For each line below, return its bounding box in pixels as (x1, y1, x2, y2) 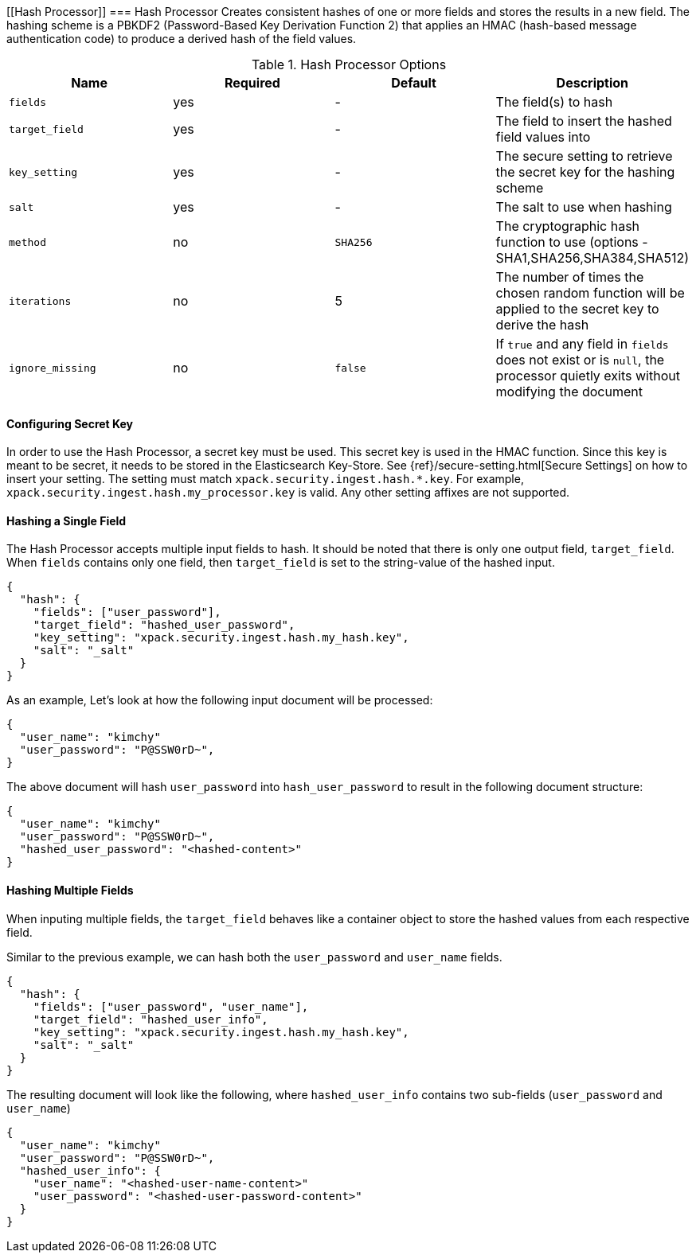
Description (556, 75, 629, 91)
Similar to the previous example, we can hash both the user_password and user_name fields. (6, 949, 502, 964)
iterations (9, 294, 72, 307)
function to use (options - (495, 234, 648, 250)
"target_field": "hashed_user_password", (33, 618, 295, 632)
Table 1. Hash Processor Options (251, 57, 447, 72)
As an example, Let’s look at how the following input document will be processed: (6, 693, 433, 707)
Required (224, 75, 280, 91)
